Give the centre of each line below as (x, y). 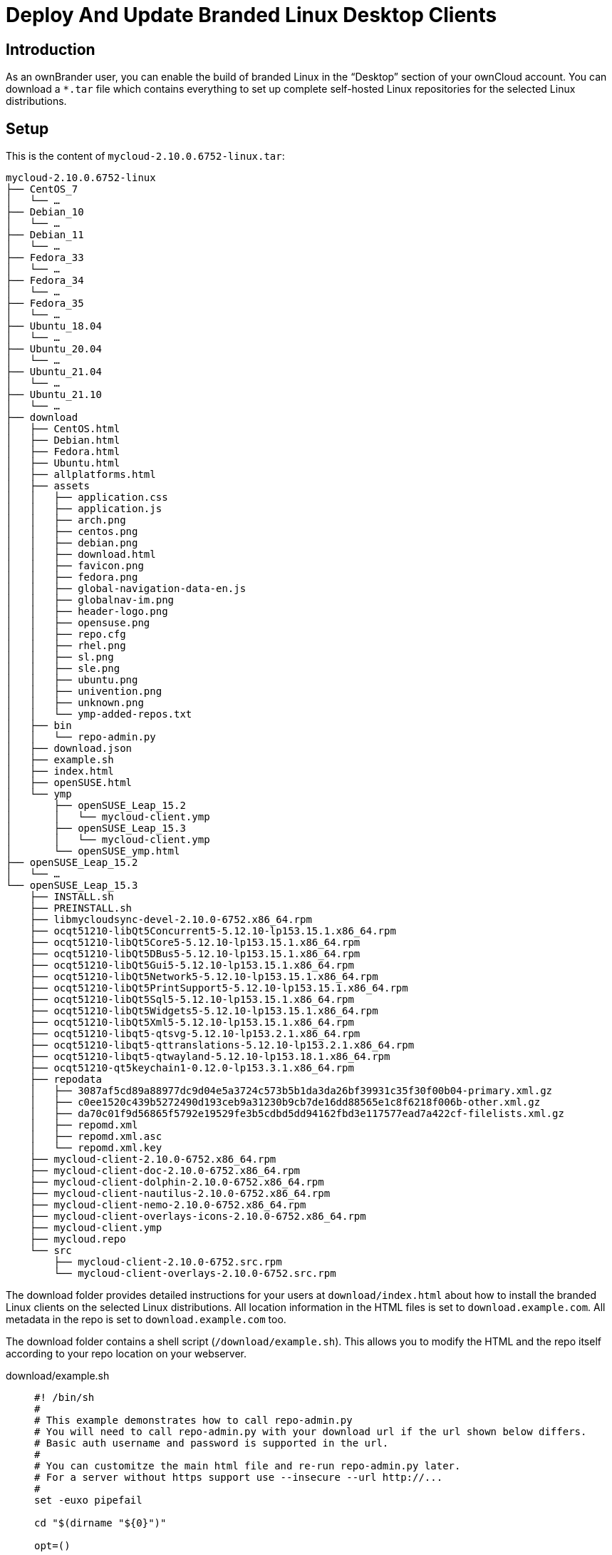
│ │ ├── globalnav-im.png (90, 600)
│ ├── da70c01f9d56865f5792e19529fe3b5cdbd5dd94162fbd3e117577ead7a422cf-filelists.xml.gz (297, 1114)
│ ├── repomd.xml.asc (96, 1137)
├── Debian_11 (45, 235)
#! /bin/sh (64, 1398)
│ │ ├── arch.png (66, 520)
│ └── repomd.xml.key (96, 1148)
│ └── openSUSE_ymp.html (93, 851)
